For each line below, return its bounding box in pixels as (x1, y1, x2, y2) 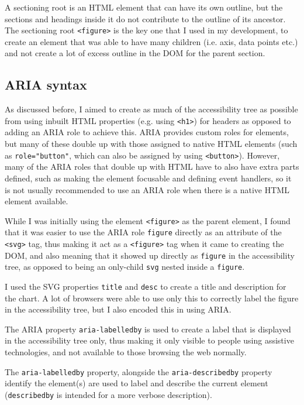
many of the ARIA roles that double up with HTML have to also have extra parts (5, 160, 299, 173)
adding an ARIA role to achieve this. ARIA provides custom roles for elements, (5, 126, 289, 138)
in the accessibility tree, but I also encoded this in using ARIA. (5, 303, 232, 315)
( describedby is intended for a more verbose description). (5, 388, 212, 400)
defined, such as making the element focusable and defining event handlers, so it (5, 171, 292, 184)
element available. (5, 195, 68, 207)
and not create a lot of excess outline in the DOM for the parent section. (5, 47, 265, 59)
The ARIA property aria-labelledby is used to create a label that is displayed (5, 322, 291, 335)
